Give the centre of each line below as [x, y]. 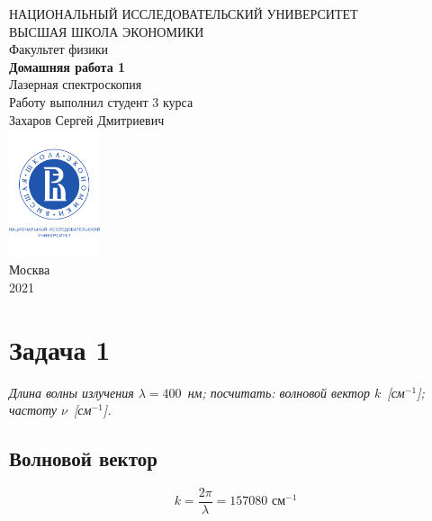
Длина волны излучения [72, 392]
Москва [30, 269]
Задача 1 [60, 349]
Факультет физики [59, 49]
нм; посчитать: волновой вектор [279, 392]
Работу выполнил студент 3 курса [101, 101]
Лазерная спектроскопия [76, 84]
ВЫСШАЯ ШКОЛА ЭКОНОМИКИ [107, 31]
